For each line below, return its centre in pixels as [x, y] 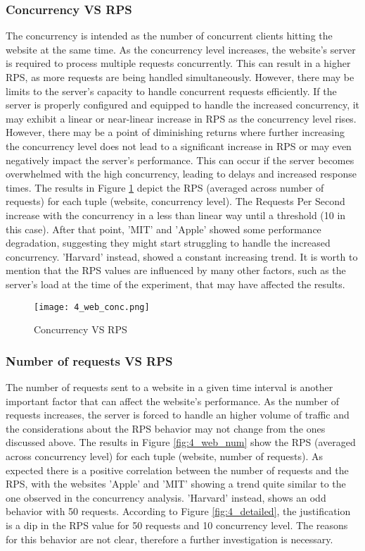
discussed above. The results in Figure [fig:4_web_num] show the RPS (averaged [181, 442]
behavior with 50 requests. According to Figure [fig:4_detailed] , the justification [178, 511]
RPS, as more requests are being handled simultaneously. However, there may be [180, 77]
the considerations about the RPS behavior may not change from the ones [166, 428]
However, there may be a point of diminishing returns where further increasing [175, 132]
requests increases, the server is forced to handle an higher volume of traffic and [178, 415]
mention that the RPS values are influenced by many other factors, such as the [176, 270]
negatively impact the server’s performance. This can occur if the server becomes [180, 160]
